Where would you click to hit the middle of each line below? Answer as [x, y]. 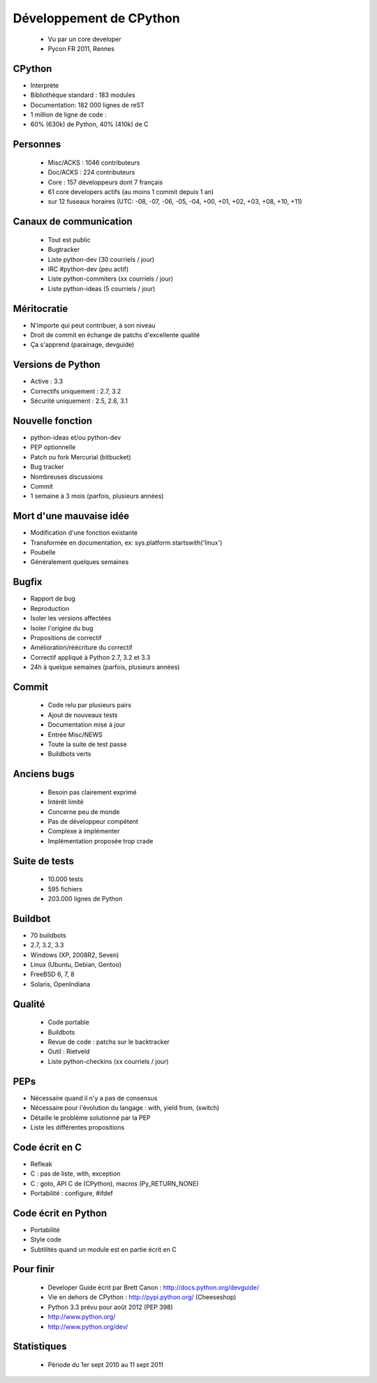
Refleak [41, 1164]
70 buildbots [48, 935]
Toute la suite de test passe [87, 744]
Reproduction [50, 608]
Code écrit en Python [60, 1213]
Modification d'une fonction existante [84, 533]
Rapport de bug [53, 599]
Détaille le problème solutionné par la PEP [90, 1118]
